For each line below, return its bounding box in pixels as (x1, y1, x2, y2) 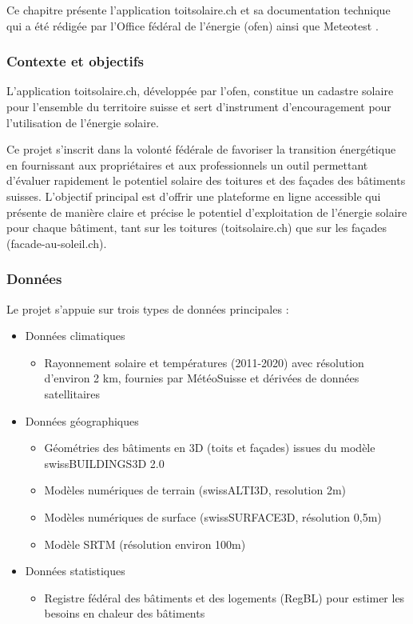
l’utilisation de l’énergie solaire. (6, 114, 159, 130)
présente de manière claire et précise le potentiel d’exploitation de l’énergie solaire (6, 203, 407, 220)
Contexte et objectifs (6, 51, 145, 71)
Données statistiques (25, 562, 125, 579)
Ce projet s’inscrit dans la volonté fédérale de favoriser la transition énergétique (6, 141, 396, 158)
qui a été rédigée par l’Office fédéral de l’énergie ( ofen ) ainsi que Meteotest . (6, 17, 379, 34)
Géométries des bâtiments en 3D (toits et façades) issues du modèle (44, 439, 375, 456)
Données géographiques (25, 412, 139, 429)
